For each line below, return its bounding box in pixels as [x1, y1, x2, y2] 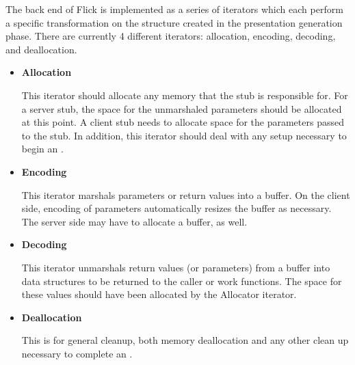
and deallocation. [5, 42, 77, 56]
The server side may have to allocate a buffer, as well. [21, 214, 248, 228]
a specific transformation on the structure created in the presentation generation [5, 15, 343, 29]
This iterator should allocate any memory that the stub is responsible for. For [21, 87, 348, 102]
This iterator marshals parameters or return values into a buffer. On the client [21, 187, 350, 202]
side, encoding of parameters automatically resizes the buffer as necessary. [21, 201, 332, 215]
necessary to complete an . [21, 346, 133, 360]
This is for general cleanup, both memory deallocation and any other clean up [21, 333, 349, 347]
